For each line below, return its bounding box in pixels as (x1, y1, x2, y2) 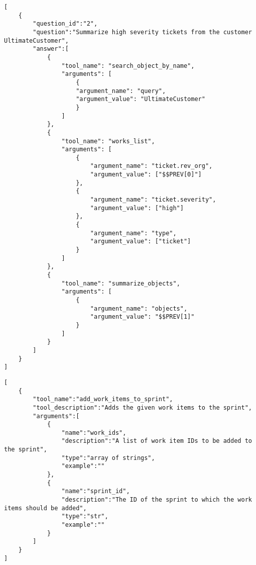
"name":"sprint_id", (61, 488, 130, 495)
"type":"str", (61, 513, 108, 520)
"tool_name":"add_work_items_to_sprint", (33, 396, 173, 403)
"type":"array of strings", (61, 454, 155, 461)
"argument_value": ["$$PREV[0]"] (90, 171, 202, 178)
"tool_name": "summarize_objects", (61, 279, 180, 287)
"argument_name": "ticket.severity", (90, 196, 216, 204)
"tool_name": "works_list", (61, 137, 155, 145)
